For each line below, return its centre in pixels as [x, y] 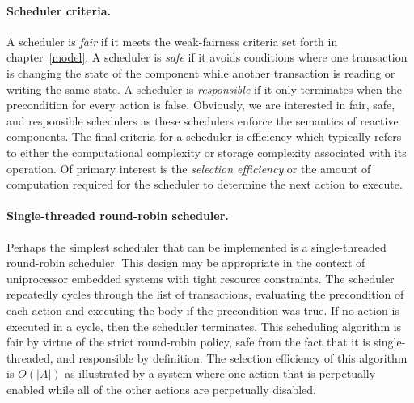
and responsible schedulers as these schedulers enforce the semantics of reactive [203, 120]
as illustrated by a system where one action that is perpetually [220, 373]
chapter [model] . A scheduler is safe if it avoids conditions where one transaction [207, 57]
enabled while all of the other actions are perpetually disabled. [161, 389]
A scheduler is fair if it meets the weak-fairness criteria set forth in [172, 41]
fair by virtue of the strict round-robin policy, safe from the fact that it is [188, 342]
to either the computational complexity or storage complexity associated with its [207, 152]
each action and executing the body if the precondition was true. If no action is [203, 310]
